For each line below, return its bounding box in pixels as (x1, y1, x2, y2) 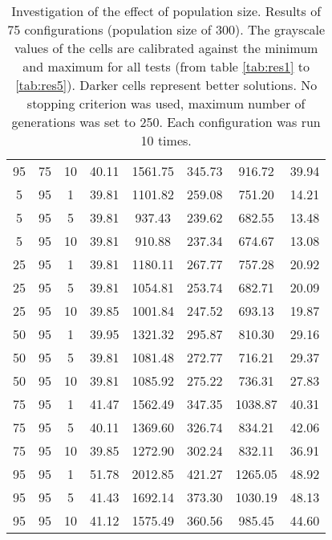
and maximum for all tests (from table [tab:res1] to (22, 57, 310, 76)
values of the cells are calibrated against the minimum (14, 39, 318, 57)
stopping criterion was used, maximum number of (26, 94, 306, 112)
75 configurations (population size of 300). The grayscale (7, 20, 326, 39)
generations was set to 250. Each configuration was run (11, 112, 321, 131)
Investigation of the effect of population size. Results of (11, 2, 322, 20)
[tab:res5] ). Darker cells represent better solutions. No (15, 76, 318, 94)
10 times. (140, 131, 192, 149)
